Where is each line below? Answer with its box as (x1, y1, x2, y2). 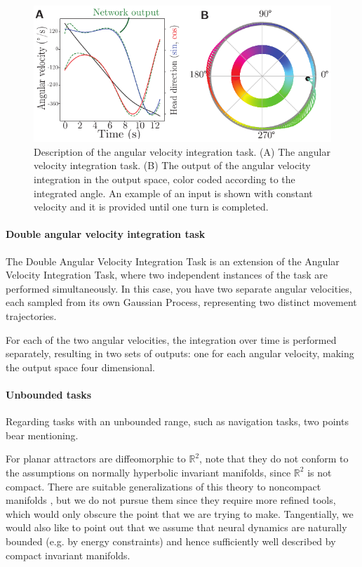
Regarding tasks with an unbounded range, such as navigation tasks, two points (6, 414, 349, 429)
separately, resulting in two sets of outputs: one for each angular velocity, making (6, 346, 354, 361)
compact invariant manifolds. (6, 547, 130, 562)
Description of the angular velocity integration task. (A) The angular (34, 144, 330, 159)
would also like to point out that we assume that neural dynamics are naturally (6, 520, 347, 535)
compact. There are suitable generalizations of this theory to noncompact (6, 479, 321, 493)
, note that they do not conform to (199, 451, 349, 466)
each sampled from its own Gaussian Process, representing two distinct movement (6, 295, 357, 309)
